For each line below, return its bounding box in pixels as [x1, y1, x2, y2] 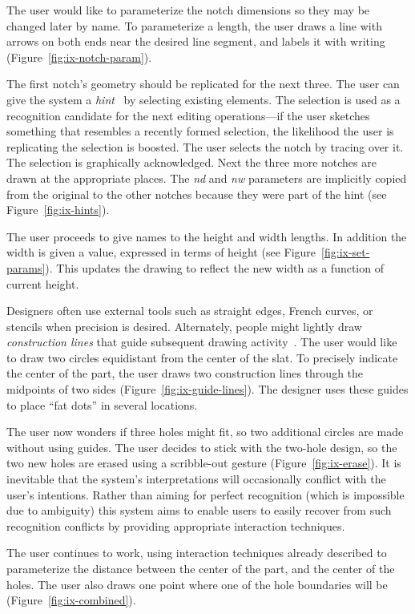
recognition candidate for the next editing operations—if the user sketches [6, 107, 370, 123]
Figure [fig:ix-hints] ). [6, 201, 110, 218]
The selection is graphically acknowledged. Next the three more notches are [6, 154, 377, 171]
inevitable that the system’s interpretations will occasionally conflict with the [6, 471, 386, 487]
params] [6, 259, 46, 276]
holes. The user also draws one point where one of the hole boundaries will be [6, 576, 388, 592]
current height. [6, 275, 79, 292]
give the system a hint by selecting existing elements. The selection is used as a [6, 91, 401, 107]
